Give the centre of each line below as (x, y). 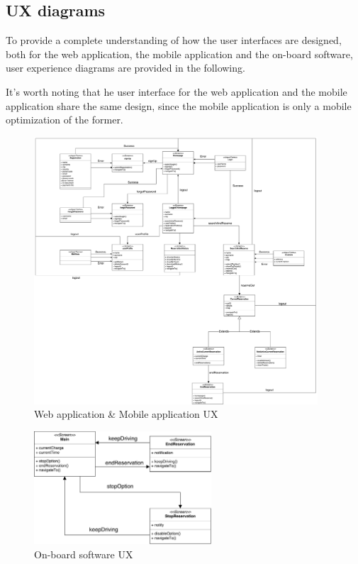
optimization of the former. (65, 120)
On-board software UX (84, 554)
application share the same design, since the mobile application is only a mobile (179, 105)
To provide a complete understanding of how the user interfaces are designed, (174, 40)
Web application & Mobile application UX (126, 414)
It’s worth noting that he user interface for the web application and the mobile (177, 91)
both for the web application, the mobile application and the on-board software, (179, 54)
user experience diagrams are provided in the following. (125, 68)
